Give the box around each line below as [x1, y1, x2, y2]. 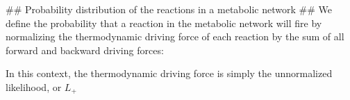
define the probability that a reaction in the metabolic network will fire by [6, 15, 322, 30]
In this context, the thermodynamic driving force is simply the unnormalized [6, 66, 333, 81]
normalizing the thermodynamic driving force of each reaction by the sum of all [6, 29, 344, 44]
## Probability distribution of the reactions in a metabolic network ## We [6, 2, 332, 16]
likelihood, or [6, 79, 62, 94]
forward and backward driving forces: [6, 42, 164, 57]
